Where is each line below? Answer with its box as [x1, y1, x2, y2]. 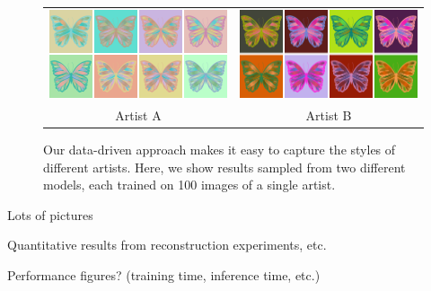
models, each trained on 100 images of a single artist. [43, 175, 336, 194]
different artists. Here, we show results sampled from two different [43, 157, 406, 176]
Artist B [305, 105, 352, 124]
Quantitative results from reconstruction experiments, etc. [7, 235, 327, 254]
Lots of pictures [7, 205, 93, 224]
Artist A [115, 105, 162, 124]
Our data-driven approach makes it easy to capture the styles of [43, 139, 396, 158]
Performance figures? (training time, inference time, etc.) [7, 265, 321, 284]
